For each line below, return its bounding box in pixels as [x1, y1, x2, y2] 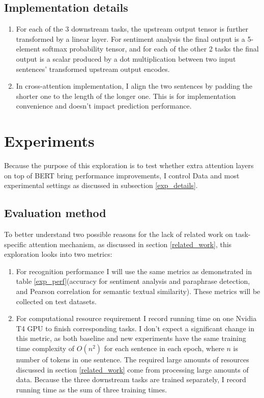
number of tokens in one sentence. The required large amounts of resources [16, 354, 249, 364]
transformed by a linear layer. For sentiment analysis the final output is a [16, 33, 245, 44]
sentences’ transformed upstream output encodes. [16, 63, 170, 74]
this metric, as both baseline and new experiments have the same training [16, 333, 246, 343]
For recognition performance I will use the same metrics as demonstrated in [16, 266, 252, 276]
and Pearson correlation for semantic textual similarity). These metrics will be [16, 286, 260, 297]
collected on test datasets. [16, 296, 97, 306]
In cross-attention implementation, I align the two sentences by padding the [16, 81, 253, 91]
